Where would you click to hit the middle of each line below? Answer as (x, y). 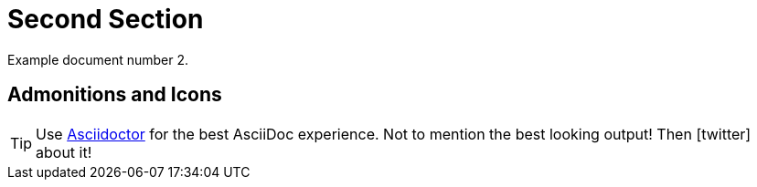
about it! (64, 152)
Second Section (106, 19)
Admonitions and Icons (115, 95)
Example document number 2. (98, 59)
